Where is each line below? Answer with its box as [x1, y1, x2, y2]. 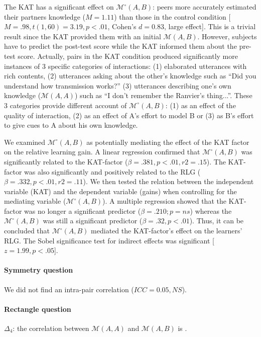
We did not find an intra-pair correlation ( [4, 284, 134, 294]
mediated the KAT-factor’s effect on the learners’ [91, 225, 242, 236]
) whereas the [190, 205, 232, 216]
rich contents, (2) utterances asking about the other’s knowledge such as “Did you [4, 70, 256, 81]
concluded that [4, 225, 50, 236]
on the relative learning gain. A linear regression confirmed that [4, 146, 200, 157]
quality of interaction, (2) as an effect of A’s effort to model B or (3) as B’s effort [4, 110, 254, 120]
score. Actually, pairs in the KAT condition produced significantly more [18, 50, 238, 61]
